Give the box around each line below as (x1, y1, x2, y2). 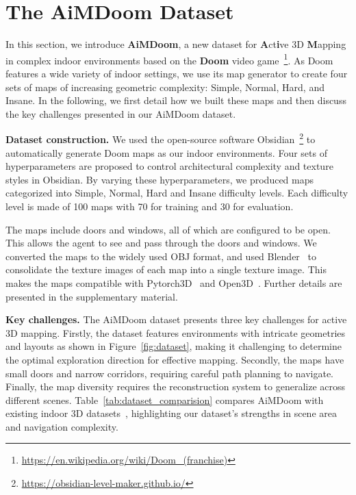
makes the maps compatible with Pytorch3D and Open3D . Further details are (5, 275, 342, 290)
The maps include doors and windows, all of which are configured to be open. (5, 222, 331, 236)
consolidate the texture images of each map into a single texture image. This (5, 262, 327, 277)
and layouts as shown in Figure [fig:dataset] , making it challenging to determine (5, 339, 342, 353)
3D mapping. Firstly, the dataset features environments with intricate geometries (5, 325, 346, 340)
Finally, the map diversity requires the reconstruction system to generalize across (5, 379, 346, 394)
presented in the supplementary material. (5, 289, 178, 303)
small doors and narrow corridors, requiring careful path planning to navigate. (5, 366, 333, 380)
